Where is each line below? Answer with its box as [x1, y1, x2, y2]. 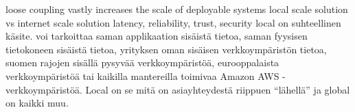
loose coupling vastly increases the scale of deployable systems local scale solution [5, 2, 348, 16]
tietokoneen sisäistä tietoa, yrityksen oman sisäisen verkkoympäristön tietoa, [5, 42, 327, 56]
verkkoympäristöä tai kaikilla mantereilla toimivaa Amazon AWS [5, 68, 279, 83]
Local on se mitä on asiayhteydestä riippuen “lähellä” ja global [85, 82, 350, 96]
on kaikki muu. [5, 96, 69, 110]
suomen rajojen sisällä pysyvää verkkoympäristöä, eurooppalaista [5, 55, 279, 70]
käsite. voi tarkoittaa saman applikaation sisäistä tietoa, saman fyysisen [5, 29, 308, 43]
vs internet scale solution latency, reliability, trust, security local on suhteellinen [5, 15, 341, 29]
